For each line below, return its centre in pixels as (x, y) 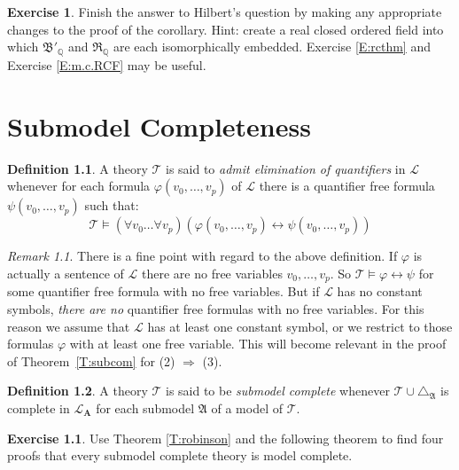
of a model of (247, 407)
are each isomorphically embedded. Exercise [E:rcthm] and (272, 47)
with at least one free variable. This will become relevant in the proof (258, 344)
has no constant (380, 291)
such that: (112, 205)
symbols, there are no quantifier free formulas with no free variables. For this (216, 308)
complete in (39, 407)
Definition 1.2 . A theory (78, 391)
